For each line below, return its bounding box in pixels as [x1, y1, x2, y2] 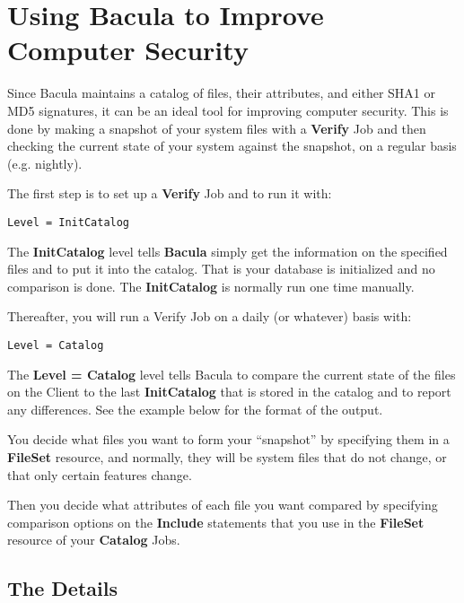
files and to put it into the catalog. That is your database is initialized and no [7, 259, 435, 278]
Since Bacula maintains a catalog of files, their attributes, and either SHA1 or [7, 83, 435, 102]
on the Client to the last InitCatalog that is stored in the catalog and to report [7, 382, 451, 401]
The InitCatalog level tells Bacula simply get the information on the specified [7, 241, 448, 260]
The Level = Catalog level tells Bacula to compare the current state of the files [7, 364, 456, 383]
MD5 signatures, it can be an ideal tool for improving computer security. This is [7, 100, 449, 119]
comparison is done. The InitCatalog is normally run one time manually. [7, 276, 415, 295]
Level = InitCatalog [7, 215, 130, 229]
